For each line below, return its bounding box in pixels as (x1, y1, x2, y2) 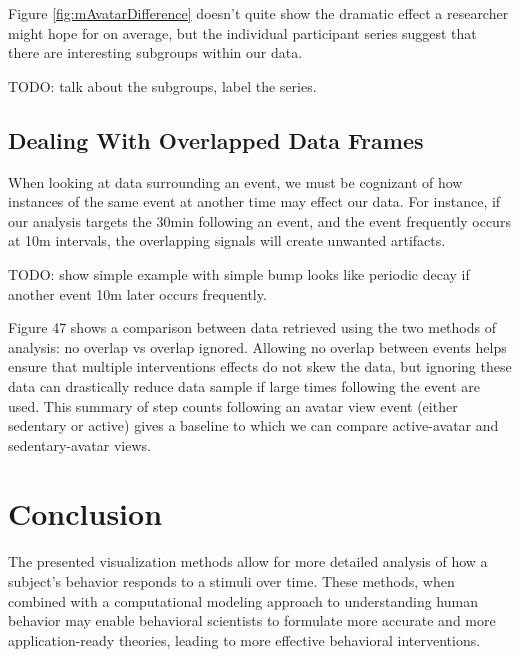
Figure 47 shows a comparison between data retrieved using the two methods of (8, 317, 496, 338)
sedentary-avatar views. (8, 434, 151, 455)
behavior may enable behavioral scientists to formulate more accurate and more (8, 610, 496, 631)
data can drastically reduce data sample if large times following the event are (8, 375, 481, 396)
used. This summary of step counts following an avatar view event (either (8, 395, 458, 416)
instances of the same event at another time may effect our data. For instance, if (8, 191, 501, 212)
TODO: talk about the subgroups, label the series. (8, 75, 317, 96)
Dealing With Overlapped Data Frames (8, 124, 424, 155)
